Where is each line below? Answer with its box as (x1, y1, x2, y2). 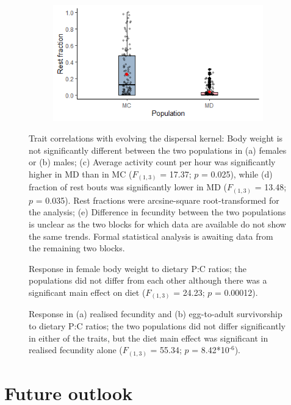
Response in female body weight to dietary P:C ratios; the (29, 262, 246, 274)
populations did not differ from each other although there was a (29, 274, 267, 287)
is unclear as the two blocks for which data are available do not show (29, 217, 286, 230)
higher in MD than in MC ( (29, 167, 132, 180)
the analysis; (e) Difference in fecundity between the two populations (29, 206, 286, 218)
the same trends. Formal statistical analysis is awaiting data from (29, 229, 273, 242)
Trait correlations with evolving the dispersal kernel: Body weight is (29, 131, 283, 144)
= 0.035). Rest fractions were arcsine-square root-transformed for (35, 193, 279, 206)
